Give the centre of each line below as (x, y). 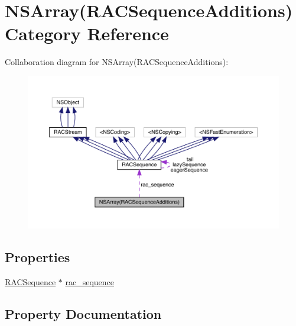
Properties (38, 257)
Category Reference (87, 33)
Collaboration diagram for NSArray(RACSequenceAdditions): (117, 62)
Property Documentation (83, 313)
